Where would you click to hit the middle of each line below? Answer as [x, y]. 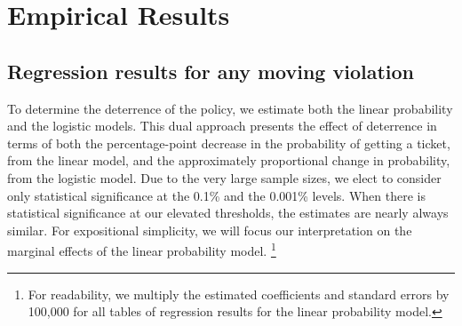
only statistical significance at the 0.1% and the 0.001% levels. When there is [216, 195]
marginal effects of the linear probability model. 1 [142, 249]
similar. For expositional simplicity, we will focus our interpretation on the [210, 230]
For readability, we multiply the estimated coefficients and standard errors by [239, 294]
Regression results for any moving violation [211, 71]
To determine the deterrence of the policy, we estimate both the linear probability [230, 108]
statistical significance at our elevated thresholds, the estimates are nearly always [228, 213]
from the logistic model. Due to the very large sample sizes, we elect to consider [224, 177]
